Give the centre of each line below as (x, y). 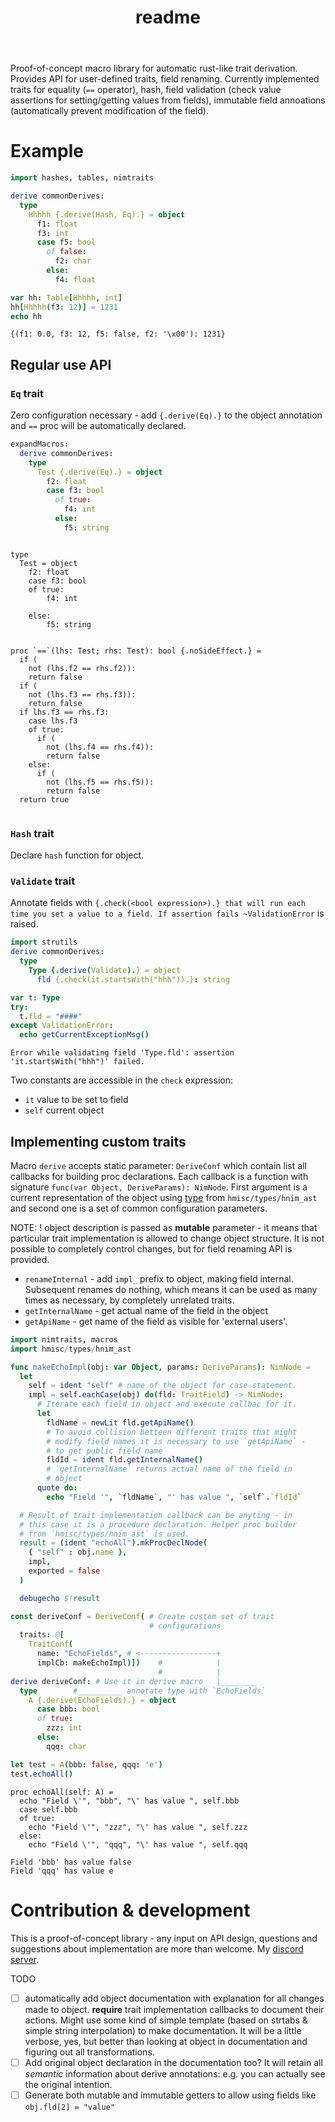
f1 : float (57, 224)
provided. (30, 1259)
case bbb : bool (68, 1709)
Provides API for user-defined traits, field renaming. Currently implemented (165, 79)
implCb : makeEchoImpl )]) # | (129, 1663)
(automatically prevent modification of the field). (109, 111)
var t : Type (35, 997)
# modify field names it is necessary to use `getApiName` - (176, 1441)
